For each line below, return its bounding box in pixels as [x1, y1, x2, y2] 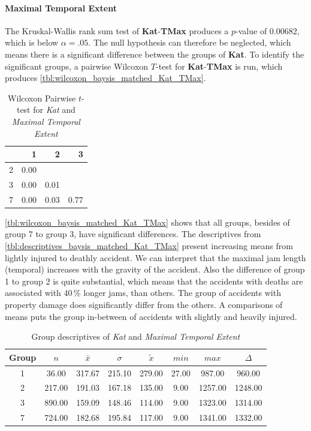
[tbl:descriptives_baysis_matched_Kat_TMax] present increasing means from [5, 239, 293, 252]
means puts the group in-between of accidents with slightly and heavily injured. [5, 310, 297, 322]
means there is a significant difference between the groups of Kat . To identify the [5, 47, 304, 60]
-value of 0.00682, [235, 24, 300, 37]
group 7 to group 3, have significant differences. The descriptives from [5, 228, 261, 240]
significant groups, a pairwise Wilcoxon [5, 59, 149, 72]
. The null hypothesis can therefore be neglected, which [88, 36, 291, 49]
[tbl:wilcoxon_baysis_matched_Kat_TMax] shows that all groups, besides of [5, 216, 290, 228]
